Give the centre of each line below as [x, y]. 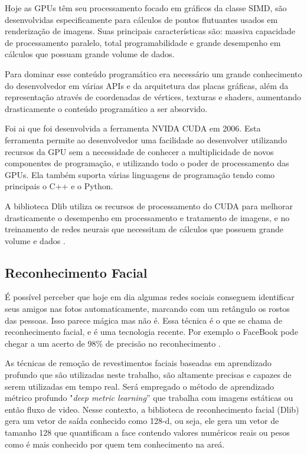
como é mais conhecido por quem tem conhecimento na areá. [115, 444]
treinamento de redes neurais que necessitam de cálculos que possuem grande [144, 229]
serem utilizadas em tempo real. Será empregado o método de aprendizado [140, 386]
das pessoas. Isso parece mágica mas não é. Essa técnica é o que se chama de [143, 320]
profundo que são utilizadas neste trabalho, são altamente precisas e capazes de [148, 375]
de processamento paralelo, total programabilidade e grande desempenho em [143, 42]
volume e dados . [35, 240]
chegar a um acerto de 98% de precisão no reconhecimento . [113, 343]
